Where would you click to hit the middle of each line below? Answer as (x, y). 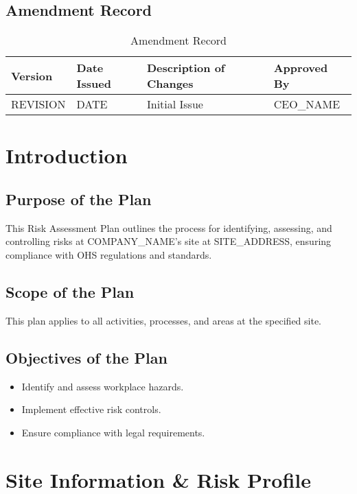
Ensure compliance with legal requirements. (113, 432)
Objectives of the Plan (87, 357)
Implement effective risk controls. (91, 409)
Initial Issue (175, 104)
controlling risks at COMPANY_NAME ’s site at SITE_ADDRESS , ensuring (169, 241)
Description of (186, 68)
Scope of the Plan (70, 291)
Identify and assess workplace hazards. (103, 386)
